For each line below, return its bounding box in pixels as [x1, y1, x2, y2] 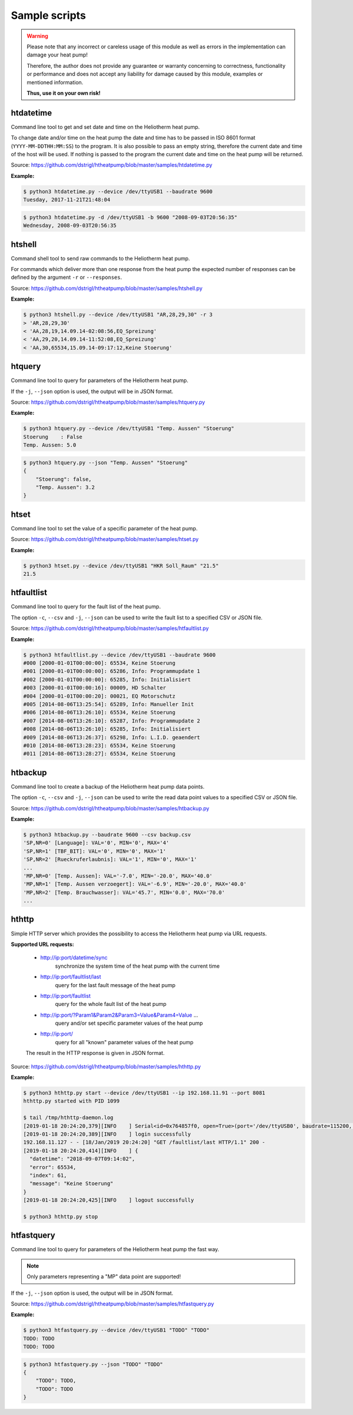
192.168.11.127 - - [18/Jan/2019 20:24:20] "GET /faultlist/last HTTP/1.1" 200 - [23, 1139, 266, 1146]
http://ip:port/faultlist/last [40, 973, 101, 981]
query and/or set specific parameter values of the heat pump [55, 1020, 203, 1027]
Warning [26, 32, 48, 39]
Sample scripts [11, 9, 86, 22]
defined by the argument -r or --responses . [11, 274, 122, 281]
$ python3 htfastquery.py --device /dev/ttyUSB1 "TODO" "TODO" [23, 1327, 210, 1334]
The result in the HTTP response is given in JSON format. [25, 1050, 165, 1057]
